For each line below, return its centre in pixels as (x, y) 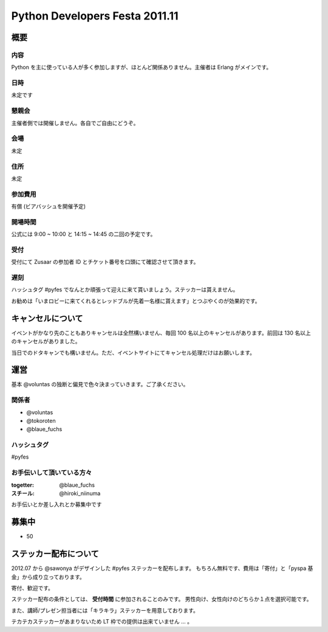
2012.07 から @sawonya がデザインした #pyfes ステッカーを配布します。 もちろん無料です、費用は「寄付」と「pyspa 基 (162, 568)
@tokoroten (41, 420)
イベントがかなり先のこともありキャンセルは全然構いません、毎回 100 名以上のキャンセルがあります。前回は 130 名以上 (161, 333)
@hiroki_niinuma (80, 493)
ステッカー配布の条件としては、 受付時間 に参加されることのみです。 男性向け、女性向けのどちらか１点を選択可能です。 (162, 599)
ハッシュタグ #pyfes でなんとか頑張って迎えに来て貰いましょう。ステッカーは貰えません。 (125, 290)
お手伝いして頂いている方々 (52, 473)
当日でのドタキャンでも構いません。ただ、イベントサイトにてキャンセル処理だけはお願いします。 (133, 352)
